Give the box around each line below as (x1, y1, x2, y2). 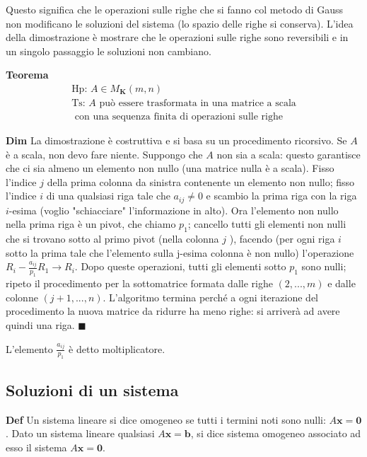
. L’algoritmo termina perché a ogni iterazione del (103, 289, 318, 304)
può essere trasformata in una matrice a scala (99, 98, 296, 109)
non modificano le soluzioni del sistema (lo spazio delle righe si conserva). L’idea (6, 16, 354, 30)
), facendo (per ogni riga (229, 231, 335, 246)
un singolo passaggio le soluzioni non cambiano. (6, 43, 211, 58)
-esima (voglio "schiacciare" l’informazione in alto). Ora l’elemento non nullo (8, 202, 339, 217)
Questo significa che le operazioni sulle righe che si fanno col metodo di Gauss (6, 2, 343, 16)
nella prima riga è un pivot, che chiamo (6, 216, 176, 231)
